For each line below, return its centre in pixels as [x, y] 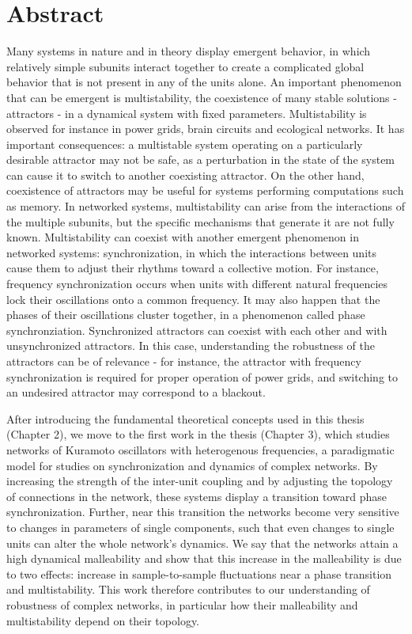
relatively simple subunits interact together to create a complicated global [185, 66]
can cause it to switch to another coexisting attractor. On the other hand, [185, 175]
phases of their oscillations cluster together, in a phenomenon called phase [186, 315]
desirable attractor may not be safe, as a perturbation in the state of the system [201, 159]
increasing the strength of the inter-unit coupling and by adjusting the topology [200, 481]
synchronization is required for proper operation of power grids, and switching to [202, 376]
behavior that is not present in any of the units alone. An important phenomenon [204, 82]
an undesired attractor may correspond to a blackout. [136, 392]
